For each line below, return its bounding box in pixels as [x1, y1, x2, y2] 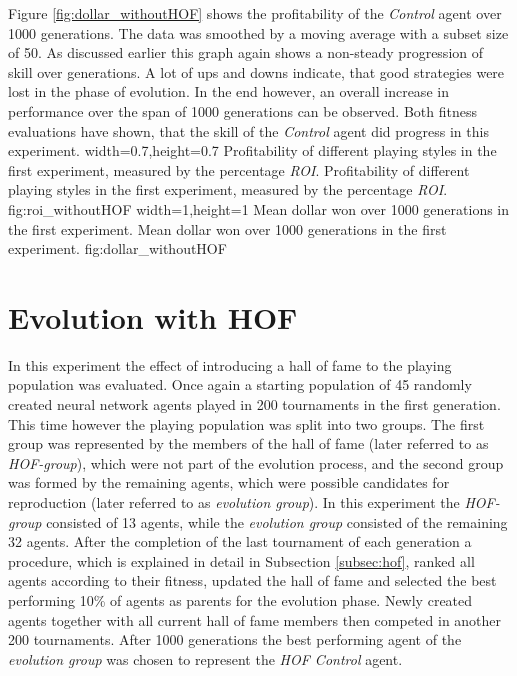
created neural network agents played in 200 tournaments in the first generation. [8, 394, 501, 415]
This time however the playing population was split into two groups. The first [8, 413, 485, 434]
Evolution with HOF [8, 296, 298, 337]
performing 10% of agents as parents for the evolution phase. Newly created [8, 589, 473, 610]
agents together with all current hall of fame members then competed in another [8, 609, 502, 630]
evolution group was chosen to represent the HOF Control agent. [8, 648, 403, 669]
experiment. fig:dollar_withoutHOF [8, 238, 227, 259]
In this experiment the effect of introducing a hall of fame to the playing [8, 354, 452, 375]
